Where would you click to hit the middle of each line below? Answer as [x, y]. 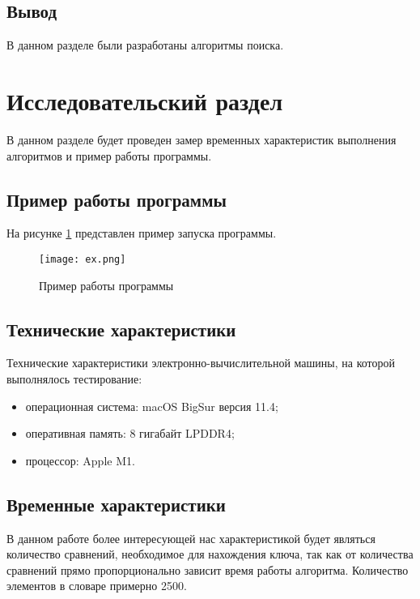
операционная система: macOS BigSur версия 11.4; [152, 406]
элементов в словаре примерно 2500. [97, 586]
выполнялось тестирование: [74, 378]
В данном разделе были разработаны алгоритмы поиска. [145, 45]
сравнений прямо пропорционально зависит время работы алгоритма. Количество [208, 569]
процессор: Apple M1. [80, 460]
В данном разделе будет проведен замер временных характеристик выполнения [202, 139]
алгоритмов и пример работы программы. [109, 155]
